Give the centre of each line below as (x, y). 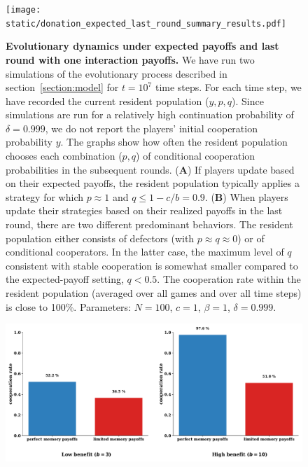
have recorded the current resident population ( (107, 100)
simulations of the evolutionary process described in (117, 73)
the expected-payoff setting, (65, 279)
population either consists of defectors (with (100, 238)
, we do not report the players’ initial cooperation (151, 128)
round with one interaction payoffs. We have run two (130, 59)
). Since (248, 100)
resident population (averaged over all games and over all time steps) (154, 293)
